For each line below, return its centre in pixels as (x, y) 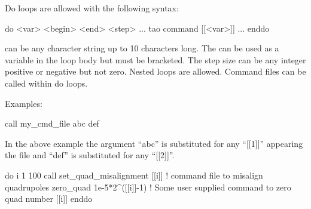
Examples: (24, 103)
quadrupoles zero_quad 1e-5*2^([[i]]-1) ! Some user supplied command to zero (148, 187)
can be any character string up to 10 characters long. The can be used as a (142, 48)
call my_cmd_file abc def (52, 123)
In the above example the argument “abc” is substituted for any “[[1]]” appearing (154, 143)
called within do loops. (46, 83)
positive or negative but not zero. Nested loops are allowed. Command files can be (155, 71)
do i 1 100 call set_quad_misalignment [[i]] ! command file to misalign (134, 175)
